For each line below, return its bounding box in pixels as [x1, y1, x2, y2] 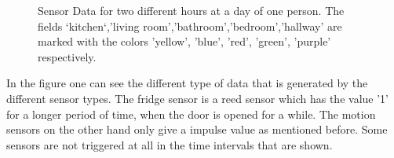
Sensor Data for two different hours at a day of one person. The [38, 2, 345, 18]
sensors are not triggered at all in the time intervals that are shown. [6, 136, 333, 152]
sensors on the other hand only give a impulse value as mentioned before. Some [6, 121, 388, 138]
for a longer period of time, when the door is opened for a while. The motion [6, 105, 376, 122]
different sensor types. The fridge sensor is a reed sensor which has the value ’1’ [6, 90, 389, 106]
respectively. [38, 48, 97, 64]
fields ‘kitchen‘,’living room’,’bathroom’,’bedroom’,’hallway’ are [38, 17, 342, 34]
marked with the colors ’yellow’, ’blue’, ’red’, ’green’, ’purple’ [38, 33, 331, 50]
